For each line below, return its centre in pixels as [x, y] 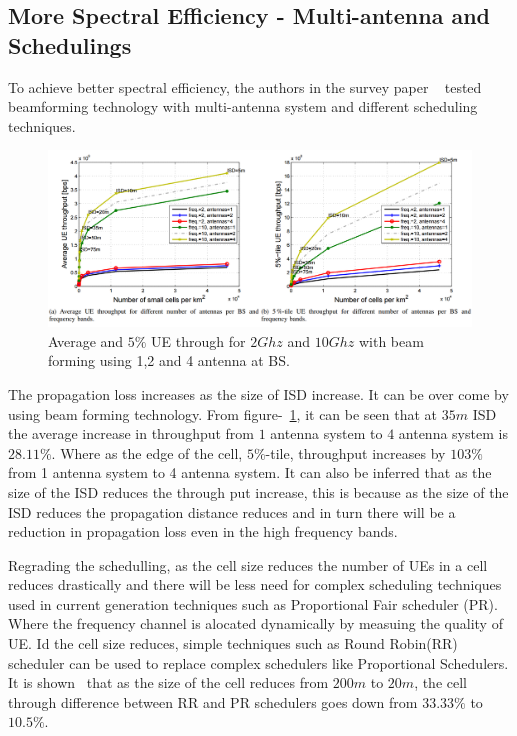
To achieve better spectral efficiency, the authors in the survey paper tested [245, 86]
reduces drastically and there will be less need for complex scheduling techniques [255, 584]
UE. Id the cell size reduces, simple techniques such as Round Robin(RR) [233, 643]
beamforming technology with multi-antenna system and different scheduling [243, 106]
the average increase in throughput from [131, 433]
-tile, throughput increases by [355, 452]
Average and [86, 340]
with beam [391, 340]
